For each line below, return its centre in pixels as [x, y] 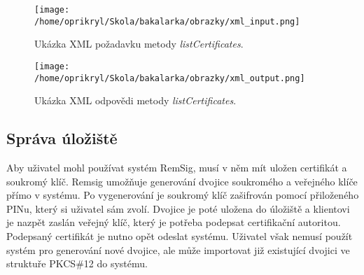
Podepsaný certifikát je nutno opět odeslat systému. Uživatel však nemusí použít [180, 235]
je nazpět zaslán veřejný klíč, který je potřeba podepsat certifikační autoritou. [174, 222]
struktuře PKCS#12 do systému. [77, 263]
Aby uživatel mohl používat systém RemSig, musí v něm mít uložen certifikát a [177, 168]
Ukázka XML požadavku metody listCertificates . [139, 44]
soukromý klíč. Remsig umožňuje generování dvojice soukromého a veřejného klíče [182, 181]
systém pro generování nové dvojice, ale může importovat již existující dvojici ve [178, 249]
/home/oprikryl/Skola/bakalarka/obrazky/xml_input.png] [167, 21]
